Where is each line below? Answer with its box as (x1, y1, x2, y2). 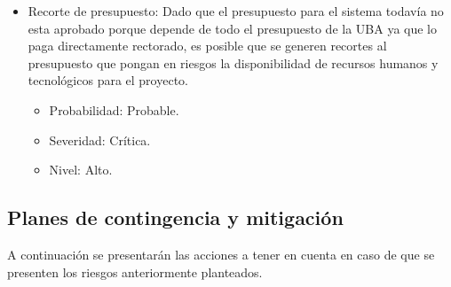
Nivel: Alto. (49, 160, 113, 179)
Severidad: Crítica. (49, 130, 151, 149)
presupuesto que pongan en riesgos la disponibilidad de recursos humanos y (28, 53, 439, 72)
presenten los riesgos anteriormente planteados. (7, 262, 263, 281)
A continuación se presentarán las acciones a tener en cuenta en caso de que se (7, 244, 435, 263)
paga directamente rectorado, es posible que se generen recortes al (28, 36, 387, 55)
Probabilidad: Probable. (49, 100, 179, 119)
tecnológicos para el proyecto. (28, 71, 188, 89)
